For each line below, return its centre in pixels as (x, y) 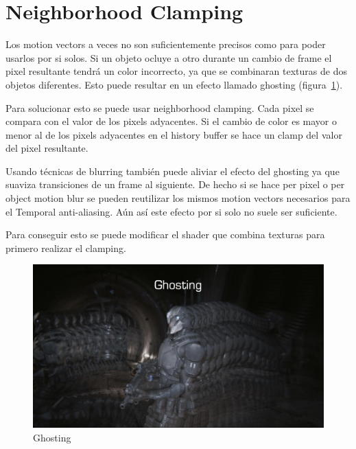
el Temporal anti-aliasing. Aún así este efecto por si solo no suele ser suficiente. (171, 211)
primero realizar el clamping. (66, 247)
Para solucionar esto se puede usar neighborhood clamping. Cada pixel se (160, 107)
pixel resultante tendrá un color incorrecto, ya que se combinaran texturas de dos (176, 71)
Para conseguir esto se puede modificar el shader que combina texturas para (165, 234)
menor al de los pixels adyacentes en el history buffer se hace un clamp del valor (174, 134)
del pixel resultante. (47, 148)
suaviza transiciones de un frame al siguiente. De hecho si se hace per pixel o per (175, 184)
